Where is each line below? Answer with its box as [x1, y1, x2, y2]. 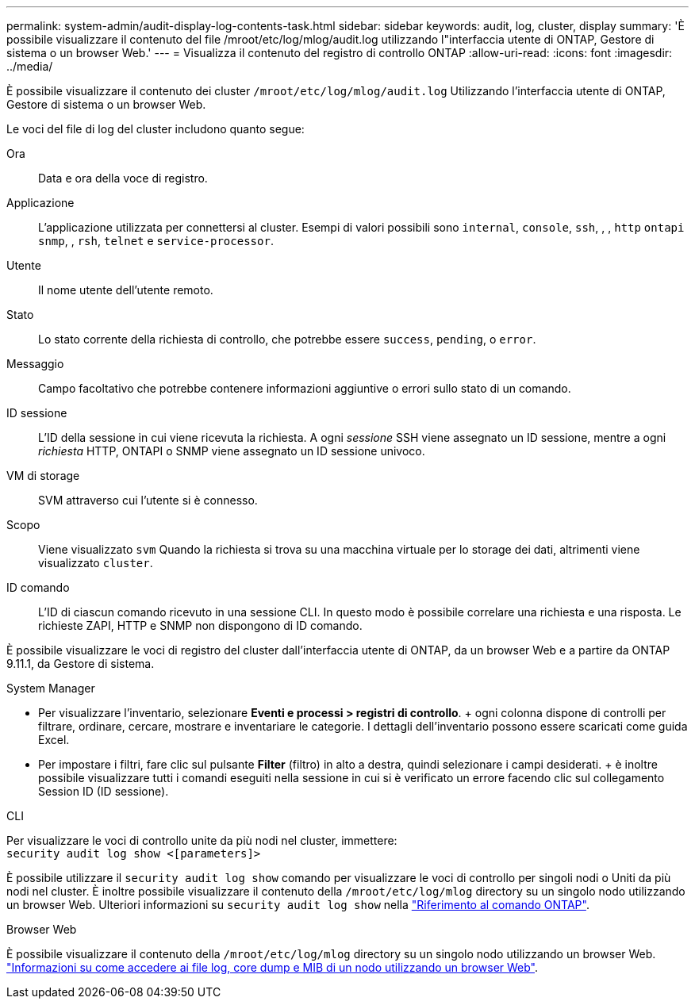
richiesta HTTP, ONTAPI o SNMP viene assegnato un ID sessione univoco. [38, 444, 425, 458]
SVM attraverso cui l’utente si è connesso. [38, 493, 258, 507]
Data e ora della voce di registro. [38, 171, 208, 185]
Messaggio [6, 357, 64, 370]
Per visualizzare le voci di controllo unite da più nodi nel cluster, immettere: [6, 834, 397, 847]
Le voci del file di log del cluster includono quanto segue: [6, 122, 305, 136]
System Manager [6, 681, 95, 695]
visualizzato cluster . [38, 556, 153, 570]
